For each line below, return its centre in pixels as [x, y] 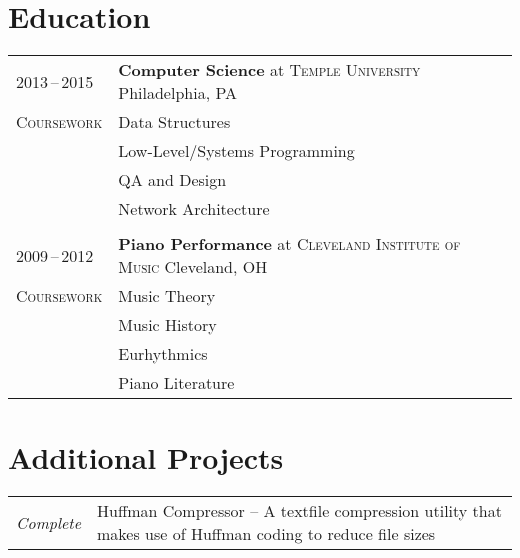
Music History [167, 325]
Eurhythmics [163, 354]
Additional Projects [146, 457]
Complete [49, 522]
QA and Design [172, 180]
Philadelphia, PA [178, 93]
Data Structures [174, 122]
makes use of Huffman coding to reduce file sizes [266, 534]
